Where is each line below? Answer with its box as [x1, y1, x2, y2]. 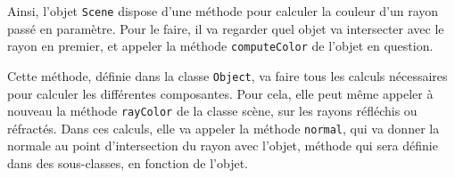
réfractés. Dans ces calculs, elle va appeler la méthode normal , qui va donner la [7, 118, 440, 137]
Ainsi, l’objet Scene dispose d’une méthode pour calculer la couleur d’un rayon [7, 2, 439, 20]
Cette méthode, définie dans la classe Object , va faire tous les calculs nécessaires [7, 66, 448, 85]
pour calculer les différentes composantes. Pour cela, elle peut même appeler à [7, 84, 434, 102]
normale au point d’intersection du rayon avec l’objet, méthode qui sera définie [7, 136, 438, 155]
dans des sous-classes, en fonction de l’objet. [7, 154, 249, 173]
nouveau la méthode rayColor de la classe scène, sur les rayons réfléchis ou [7, 101, 418, 120]
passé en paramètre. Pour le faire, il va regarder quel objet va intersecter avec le [7, 19, 444, 37]
